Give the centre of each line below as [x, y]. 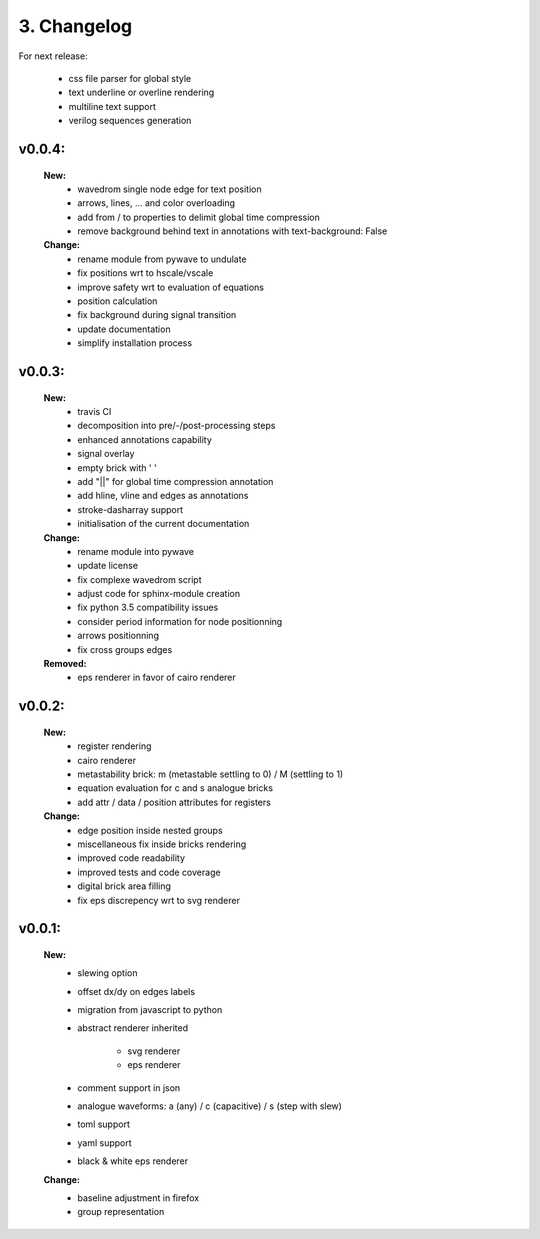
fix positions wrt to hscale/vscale [145, 273]
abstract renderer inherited [133, 1028]
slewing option [107, 973]
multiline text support [112, 106]
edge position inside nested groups [150, 830]
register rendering [114, 746]
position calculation [117, 301]
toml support [103, 1124]
